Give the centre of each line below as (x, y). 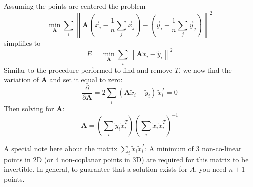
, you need (211, 169)
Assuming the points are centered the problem (75, 6)
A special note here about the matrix (61, 148)
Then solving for (29, 108)
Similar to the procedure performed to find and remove (88, 70)
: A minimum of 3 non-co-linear (193, 148)
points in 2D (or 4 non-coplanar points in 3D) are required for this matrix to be (126, 159)
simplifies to (22, 43)
